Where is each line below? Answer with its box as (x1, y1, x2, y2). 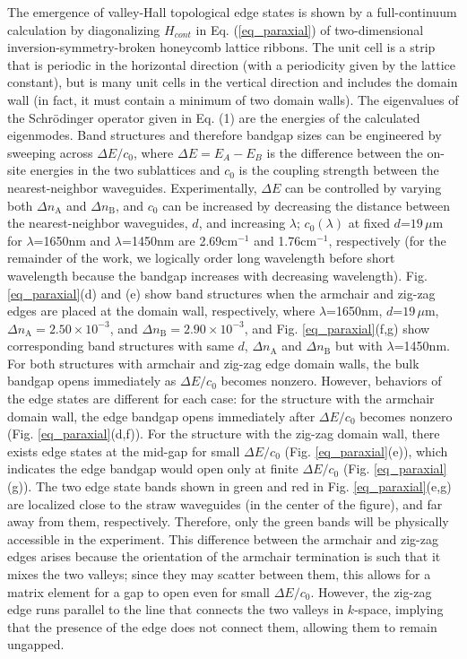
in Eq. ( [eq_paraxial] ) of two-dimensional (195, 20, 424, 39)
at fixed (348, 213, 390, 232)
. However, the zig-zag (310, 582, 432, 601)
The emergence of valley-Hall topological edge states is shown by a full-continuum (7, 3, 457, 21)
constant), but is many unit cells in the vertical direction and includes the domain (7, 73, 458, 91)
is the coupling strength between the (238, 160, 439, 179)
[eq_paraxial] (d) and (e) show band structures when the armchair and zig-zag (7, 283, 436, 302)
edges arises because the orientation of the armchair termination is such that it (7, 547, 441, 566)
